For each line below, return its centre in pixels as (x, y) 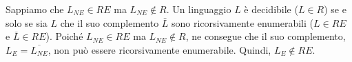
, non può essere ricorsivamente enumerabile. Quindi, (159, 49)
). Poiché (64, 36)
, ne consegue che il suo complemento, (266, 36)
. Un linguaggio (199, 9)
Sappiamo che (35, 9)
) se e (335, 9)
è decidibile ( (271, 9)
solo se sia (27, 22)
